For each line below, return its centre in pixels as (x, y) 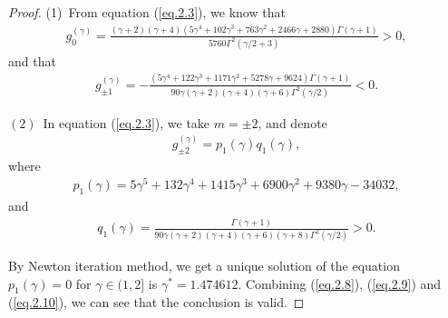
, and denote (292, 122)
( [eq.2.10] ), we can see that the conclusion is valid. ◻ (156, 302)
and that (32, 60)
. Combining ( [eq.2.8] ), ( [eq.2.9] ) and (340, 283)
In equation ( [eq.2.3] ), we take (127, 122)
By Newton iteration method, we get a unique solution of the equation (204, 265)
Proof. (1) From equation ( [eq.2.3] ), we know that (147, 12)
